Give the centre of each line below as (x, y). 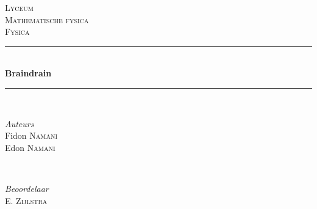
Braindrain (28, 73)
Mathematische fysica (47, 19)
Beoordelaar (27, 188)
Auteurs (20, 123)
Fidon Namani (31, 135)
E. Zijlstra (26, 200)
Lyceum (19, 7)
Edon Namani (30, 147)
